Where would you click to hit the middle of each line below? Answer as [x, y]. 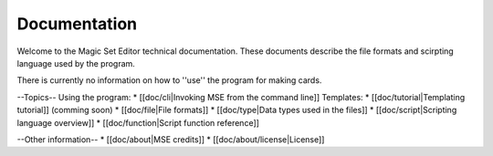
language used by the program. [76, 63]
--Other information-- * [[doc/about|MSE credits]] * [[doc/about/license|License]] [171, 139]
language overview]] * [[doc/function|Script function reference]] [138, 122]
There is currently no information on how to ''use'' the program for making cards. [169, 80]
